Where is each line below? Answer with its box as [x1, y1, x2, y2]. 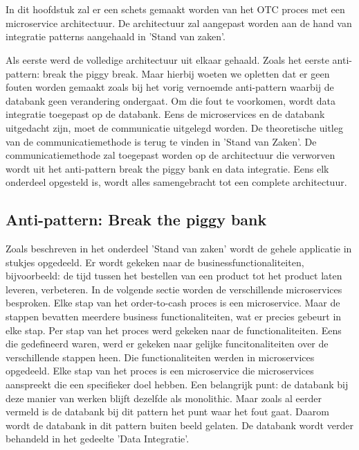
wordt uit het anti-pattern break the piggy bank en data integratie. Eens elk [6, 161, 329, 175]
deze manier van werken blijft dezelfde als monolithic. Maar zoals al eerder [6, 390, 322, 405]
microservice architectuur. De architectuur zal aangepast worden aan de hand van [6, 15, 352, 30]
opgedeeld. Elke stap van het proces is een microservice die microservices [6, 363, 314, 378]
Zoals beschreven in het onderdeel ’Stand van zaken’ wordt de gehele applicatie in [6, 241, 352, 256]
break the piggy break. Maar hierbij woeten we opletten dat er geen [42, 66, 330, 80]
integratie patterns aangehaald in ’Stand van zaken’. [6, 29, 225, 44]
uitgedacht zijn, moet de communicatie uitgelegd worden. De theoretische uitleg [6, 120, 343, 135]
